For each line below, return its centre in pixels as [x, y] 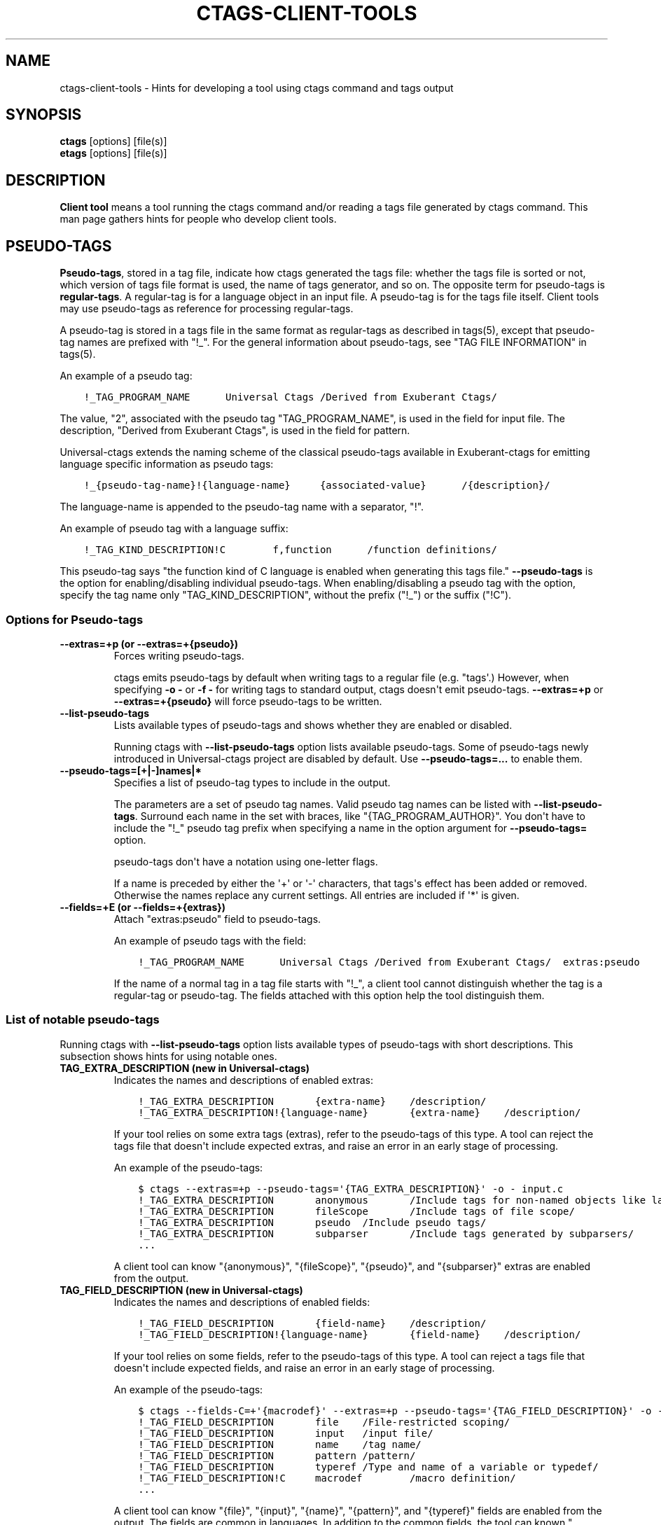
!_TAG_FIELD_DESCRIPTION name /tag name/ [280, 1444]
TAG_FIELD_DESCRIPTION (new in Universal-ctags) [181, 1290]
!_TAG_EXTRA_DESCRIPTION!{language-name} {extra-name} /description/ [360, 1112]
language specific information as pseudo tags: [167, 464]
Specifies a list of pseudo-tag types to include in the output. [252, 782]
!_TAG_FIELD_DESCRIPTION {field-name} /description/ [312, 1323]
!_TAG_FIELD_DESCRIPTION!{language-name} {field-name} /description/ [360, 1334]
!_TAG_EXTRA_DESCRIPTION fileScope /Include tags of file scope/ [356, 1211]
